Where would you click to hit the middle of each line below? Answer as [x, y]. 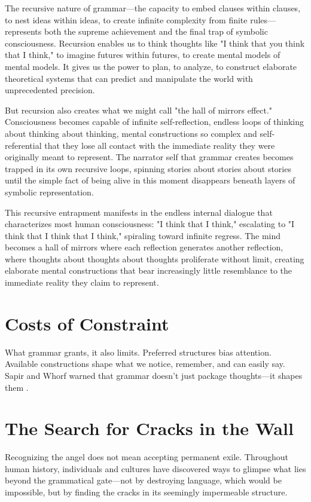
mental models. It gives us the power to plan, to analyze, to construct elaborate [151, 66]
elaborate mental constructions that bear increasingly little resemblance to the [148, 270]
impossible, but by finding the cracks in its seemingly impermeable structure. [146, 492]
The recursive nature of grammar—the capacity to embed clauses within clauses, [153, 8]
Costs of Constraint [87, 323]
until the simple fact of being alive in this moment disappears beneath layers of [150, 180]
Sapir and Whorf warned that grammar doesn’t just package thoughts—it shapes [154, 375]
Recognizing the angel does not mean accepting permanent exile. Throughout [147, 457]
